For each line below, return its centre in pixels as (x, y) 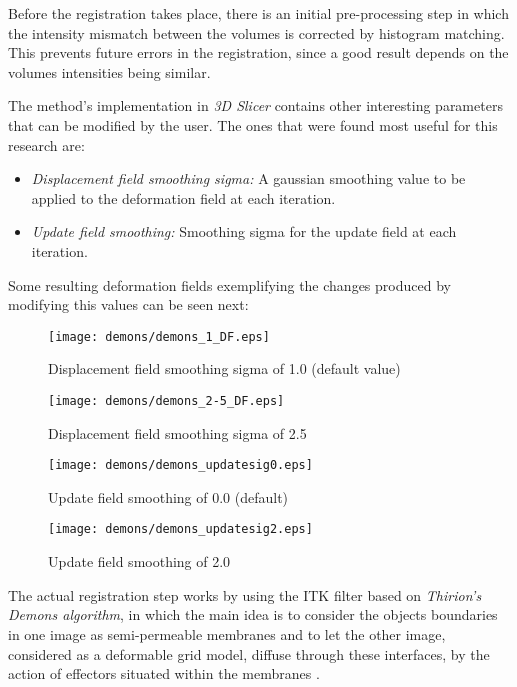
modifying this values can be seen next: (128, 304)
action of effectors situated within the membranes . (164, 673)
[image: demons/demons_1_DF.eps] (159, 336)
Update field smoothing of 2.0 (139, 561)
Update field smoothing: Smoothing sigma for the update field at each (244, 231)
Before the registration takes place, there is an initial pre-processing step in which (258, 13)
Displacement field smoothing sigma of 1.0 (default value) (224, 368)
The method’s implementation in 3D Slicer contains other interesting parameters (255, 105)
